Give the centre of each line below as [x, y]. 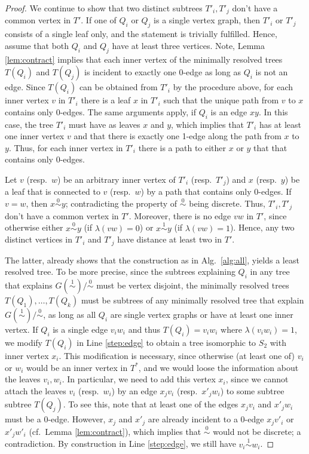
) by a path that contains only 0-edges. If [216, 191]
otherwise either [34, 227]
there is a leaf [106, 100]
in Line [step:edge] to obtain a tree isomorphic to [166, 342]
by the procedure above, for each [233, 87]
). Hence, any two [262, 227]
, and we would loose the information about [218, 367]
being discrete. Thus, [227, 203]
